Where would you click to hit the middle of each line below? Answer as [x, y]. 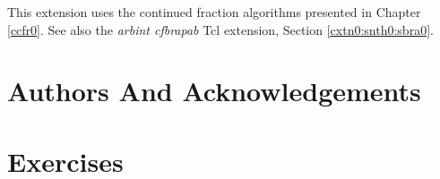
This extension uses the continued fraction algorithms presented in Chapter [214, 12]
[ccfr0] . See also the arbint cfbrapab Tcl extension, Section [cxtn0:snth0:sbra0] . [220, 29]
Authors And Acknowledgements [214, 91]
